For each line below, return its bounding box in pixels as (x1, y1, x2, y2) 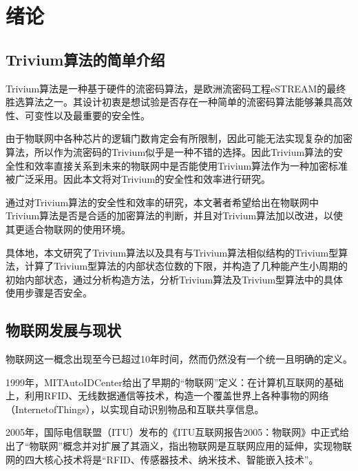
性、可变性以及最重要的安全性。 (6, 108, 150, 122)
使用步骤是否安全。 (6, 285, 92, 300)
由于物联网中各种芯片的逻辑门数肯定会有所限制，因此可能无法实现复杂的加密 (6, 131, 352, 146)
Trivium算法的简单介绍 (6, 48, 165, 70)
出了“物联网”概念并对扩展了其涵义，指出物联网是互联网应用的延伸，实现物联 (6, 439, 352, 453)
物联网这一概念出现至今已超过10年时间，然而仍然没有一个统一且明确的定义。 (6, 352, 352, 366)
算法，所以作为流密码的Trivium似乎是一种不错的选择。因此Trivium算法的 (6, 144, 334, 159)
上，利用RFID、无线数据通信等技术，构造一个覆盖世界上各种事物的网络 (6, 388, 329, 403)
